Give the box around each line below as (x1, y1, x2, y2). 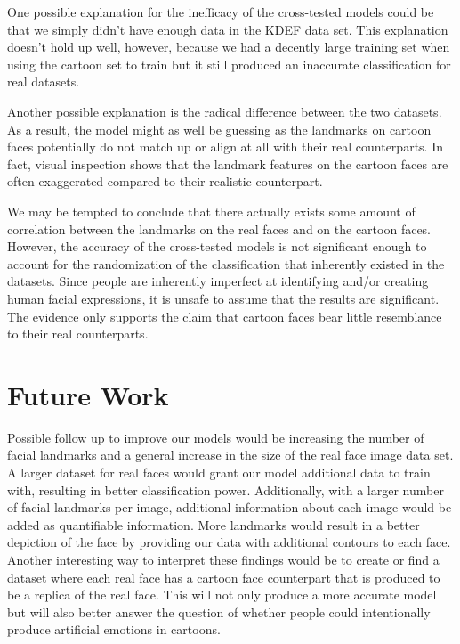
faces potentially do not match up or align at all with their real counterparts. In (7, 137, 443, 156)
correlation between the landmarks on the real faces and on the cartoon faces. (7, 219, 432, 238)
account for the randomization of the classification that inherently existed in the (7, 254, 445, 273)
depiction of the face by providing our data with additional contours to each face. (7, 533, 451, 551)
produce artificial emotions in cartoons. (7, 620, 221, 639)
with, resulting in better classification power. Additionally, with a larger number (7, 480, 444, 499)
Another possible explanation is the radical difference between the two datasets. (7, 102, 442, 120)
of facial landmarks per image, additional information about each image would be (7, 498, 452, 517)
